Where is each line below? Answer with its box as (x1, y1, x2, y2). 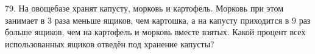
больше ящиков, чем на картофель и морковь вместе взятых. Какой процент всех (5, 25, 306, 38)
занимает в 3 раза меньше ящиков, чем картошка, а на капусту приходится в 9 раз (5, 13, 311, 26)
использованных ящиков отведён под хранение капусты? (5, 37, 214, 50)
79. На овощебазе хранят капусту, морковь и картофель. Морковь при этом (5, 2, 284, 14)
